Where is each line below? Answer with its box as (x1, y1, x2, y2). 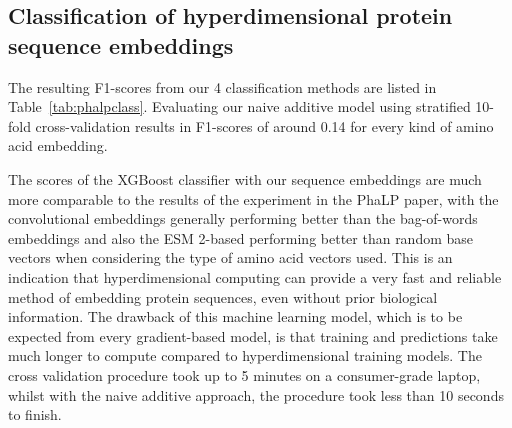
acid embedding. (8, 135, 108, 156)
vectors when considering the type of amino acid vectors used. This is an (8, 247, 453, 268)
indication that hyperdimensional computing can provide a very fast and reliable (8, 266, 502, 287)
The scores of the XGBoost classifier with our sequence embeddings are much (8, 168, 482, 189)
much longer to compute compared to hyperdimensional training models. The (8, 345, 482, 366)
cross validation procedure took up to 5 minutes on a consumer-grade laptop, (8, 364, 481, 385)
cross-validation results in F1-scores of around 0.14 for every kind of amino (35, 115, 494, 136)
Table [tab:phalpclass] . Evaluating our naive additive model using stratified (8, 96, 471, 117)
